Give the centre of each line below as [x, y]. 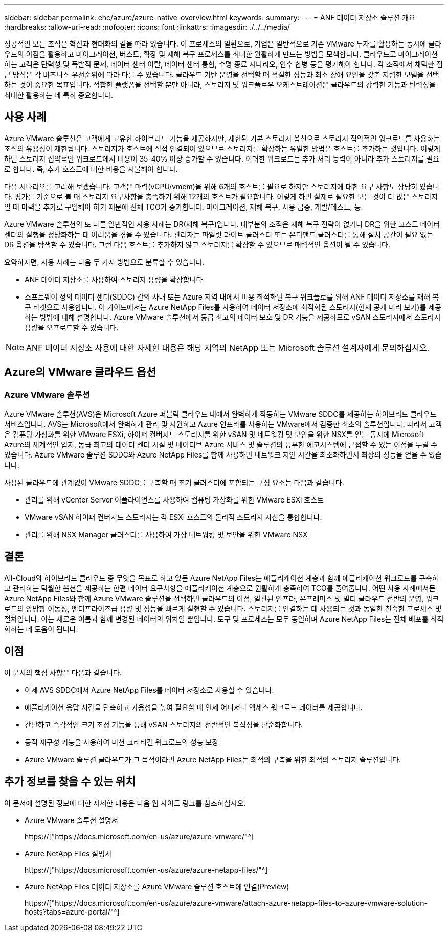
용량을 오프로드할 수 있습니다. [72, 327]
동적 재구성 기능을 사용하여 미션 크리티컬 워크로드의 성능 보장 [122, 742]
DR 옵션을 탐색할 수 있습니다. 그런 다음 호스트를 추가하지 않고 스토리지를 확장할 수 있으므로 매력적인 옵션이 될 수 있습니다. [197, 244]
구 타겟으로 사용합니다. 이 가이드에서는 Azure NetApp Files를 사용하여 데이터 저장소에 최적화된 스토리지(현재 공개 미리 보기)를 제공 [233, 307]
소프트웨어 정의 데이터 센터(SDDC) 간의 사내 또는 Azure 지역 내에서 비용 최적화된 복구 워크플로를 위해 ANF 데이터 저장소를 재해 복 [232, 296]
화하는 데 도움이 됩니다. [41, 629]
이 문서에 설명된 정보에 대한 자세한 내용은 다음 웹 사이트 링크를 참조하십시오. [125, 803]
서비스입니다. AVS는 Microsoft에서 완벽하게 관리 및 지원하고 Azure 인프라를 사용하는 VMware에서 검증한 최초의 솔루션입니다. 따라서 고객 [223, 424]
